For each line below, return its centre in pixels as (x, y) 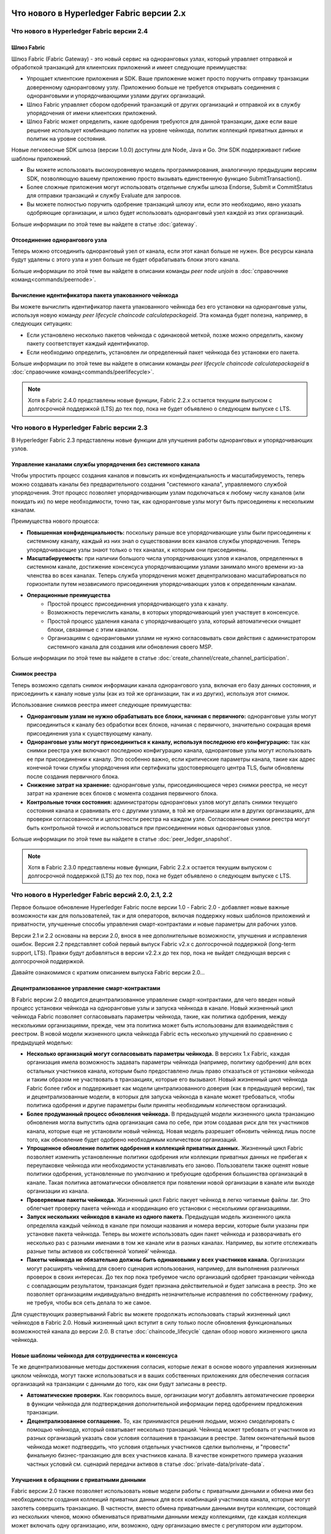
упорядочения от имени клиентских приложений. (92, 113)
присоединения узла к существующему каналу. (89, 733)
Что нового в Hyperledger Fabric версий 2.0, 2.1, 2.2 (92, 895)
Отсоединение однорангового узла (59, 240)
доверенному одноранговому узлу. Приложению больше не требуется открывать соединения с (153, 87)
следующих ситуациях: (42, 324)
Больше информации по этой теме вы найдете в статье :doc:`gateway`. (104, 224)
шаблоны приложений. (41, 158)
